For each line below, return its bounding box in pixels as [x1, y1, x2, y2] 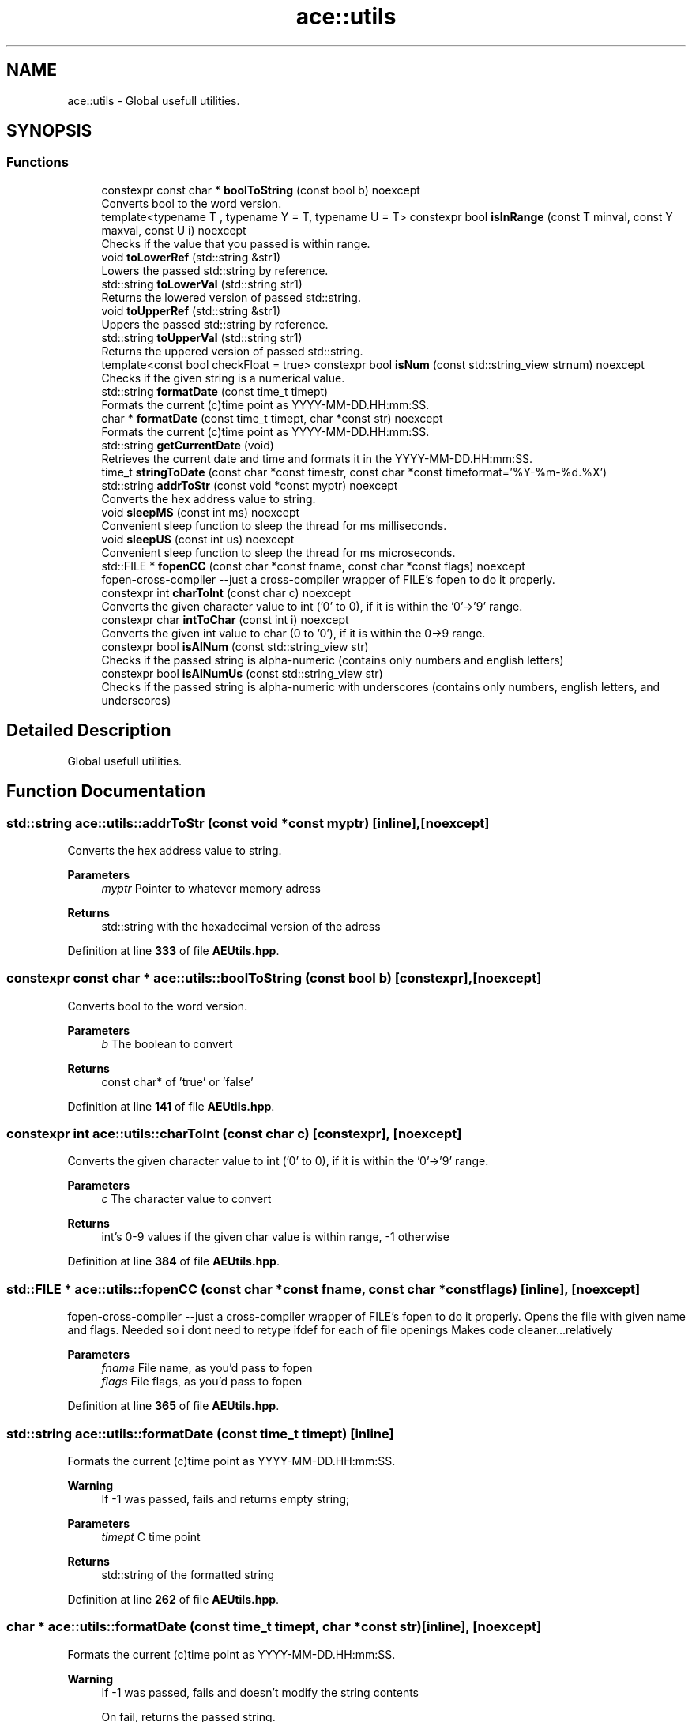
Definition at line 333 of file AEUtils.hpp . [67, 943, 280, 957]
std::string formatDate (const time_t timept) [101, 384, 329, 398]
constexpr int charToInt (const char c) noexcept [101, 585, 351, 600]
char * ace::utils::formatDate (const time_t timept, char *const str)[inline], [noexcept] [6, 1619, 542, 1635]
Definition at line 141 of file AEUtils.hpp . [67, 1099, 275, 1113]
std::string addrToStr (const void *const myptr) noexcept [101, 478, 398, 492]
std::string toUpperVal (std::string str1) [101, 330, 303, 344]
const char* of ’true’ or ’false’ [101, 1074, 254, 1088]
